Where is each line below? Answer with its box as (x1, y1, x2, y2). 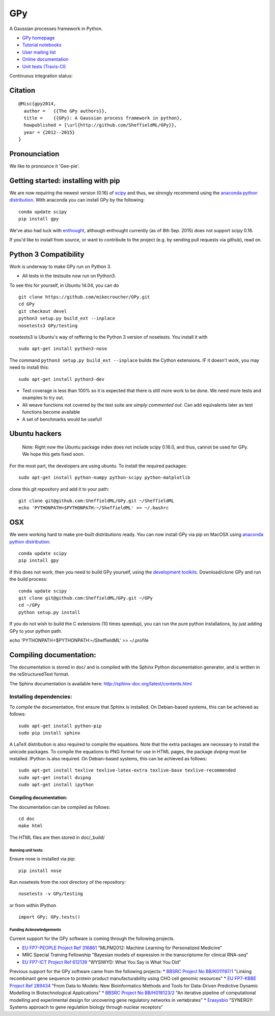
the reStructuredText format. (9, 671, 70, 677)
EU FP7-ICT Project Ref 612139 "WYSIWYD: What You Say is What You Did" (22, 959, 181, 965)
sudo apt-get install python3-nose (18, 346, 107, 352)
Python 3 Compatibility (9, 250, 85, 259)
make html (18, 823, 43, 829)
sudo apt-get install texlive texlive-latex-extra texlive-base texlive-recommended (18, 767, 236, 773)
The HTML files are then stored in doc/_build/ (9, 834, 105, 840)
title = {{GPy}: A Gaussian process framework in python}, (23, 115, 183, 121)
